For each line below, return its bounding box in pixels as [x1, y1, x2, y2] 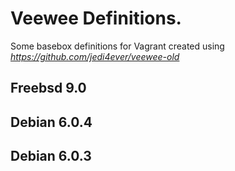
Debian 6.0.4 [10, 113, 93, 131]
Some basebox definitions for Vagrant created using [10, 40, 225, 52]
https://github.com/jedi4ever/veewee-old [10, 50, 180, 62]
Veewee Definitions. [10, 7, 182, 30]
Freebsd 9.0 [10, 80, 87, 97]
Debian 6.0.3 [10, 148, 92, 165]
